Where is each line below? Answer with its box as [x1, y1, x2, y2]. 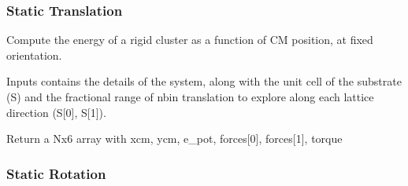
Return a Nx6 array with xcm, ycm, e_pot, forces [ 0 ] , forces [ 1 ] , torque [6, 130, 343, 147]
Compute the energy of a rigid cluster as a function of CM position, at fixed [6, 31, 373, 48]
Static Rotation [6, 163, 106, 183]
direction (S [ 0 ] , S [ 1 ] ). [6, 104, 106, 120]
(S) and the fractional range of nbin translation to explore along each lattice [6, 89, 374, 104]
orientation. [6, 46, 62, 63]
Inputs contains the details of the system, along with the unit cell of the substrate [6, 73, 402, 89]
